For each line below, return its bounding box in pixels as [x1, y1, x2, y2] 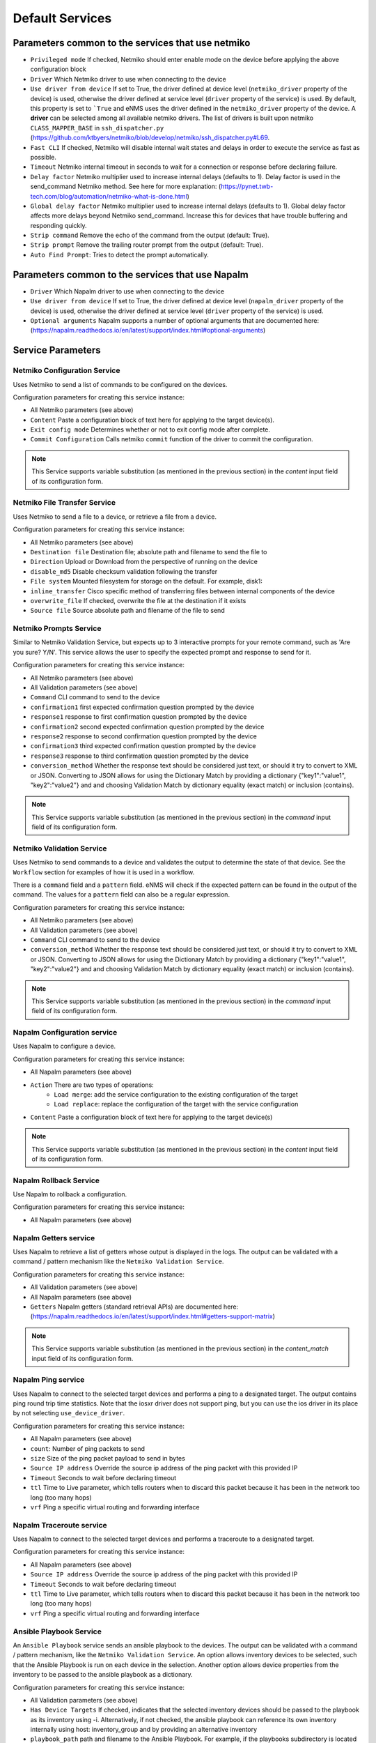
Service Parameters [13, 344, 101, 356]
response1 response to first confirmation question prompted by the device [30, 713, 247, 721]
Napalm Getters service [13, 1233, 95, 1242]
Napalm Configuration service [13, 1028, 118, 1037]
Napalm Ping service [13, 1375, 85, 1385]
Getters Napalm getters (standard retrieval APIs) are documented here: [30, 1302, 239, 1311]
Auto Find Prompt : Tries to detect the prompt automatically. [30, 250, 209, 259]
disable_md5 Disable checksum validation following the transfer [30, 567, 218, 575]
